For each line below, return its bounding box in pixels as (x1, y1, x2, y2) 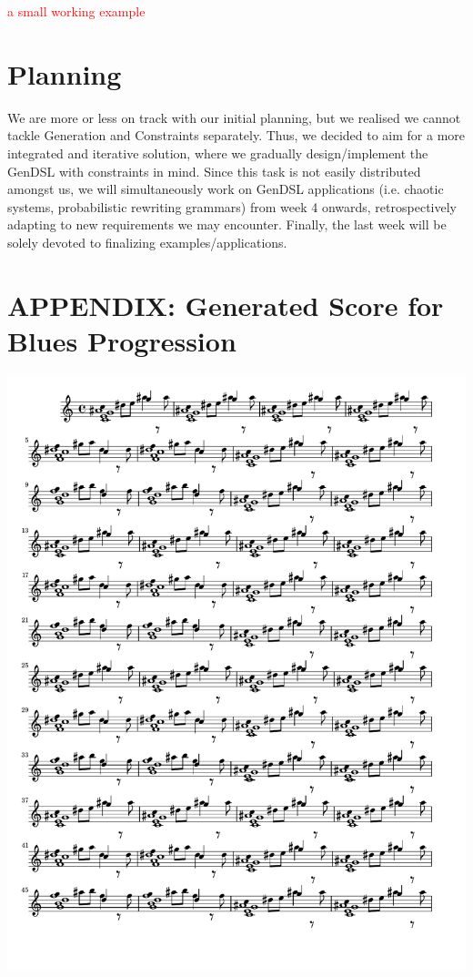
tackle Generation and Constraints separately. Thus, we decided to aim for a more (7, 126, 466, 145)
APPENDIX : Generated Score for (7, 286, 444, 323)
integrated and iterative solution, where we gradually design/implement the (7, 143, 428, 162)
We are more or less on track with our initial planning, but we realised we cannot (7, 107, 461, 127)
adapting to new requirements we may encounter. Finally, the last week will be (7, 215, 447, 234)
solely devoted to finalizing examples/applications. (7, 232, 287, 251)
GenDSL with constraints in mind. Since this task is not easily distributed (7, 161, 421, 180)
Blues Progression (7, 321, 236, 359)
